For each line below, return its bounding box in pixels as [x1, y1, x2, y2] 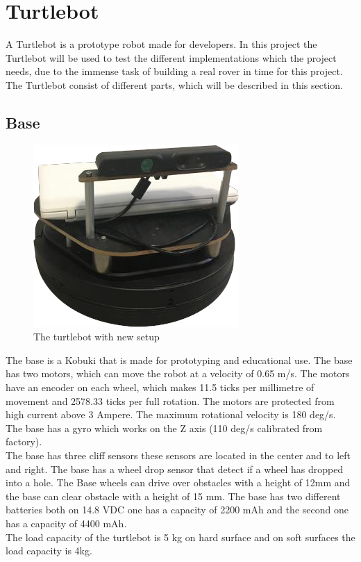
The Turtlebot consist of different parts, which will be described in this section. [6, 77, 343, 92]
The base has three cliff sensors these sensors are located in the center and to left [6, 448, 351, 463]
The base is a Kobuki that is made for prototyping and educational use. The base [6, 352, 353, 367]
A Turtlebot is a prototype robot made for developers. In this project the [6, 37, 317, 51]
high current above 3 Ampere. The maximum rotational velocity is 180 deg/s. [6, 407, 336, 422]
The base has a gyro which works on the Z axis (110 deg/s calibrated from [6, 420, 323, 435]
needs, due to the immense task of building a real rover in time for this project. [6, 64, 343, 78]
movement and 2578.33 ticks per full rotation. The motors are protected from [6, 393, 335, 408]
